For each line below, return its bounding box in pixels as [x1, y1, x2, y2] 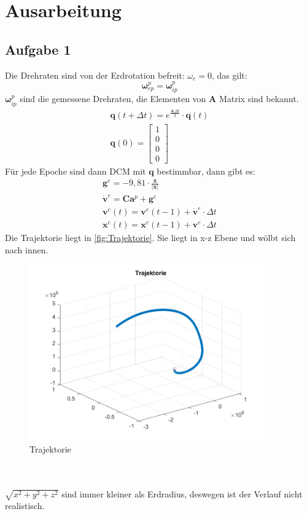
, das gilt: [212, 68, 247, 81]
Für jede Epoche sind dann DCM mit [5, 164, 146, 177]
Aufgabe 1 [5, 39, 71, 58]
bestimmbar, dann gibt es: [157, 164, 255, 177]
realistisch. [5, 499, 45, 512]
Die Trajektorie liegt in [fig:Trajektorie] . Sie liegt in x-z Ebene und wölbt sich [5, 231, 296, 243]
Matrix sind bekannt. [219, 92, 299, 105]
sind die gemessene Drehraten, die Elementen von [20, 92, 206, 105]
